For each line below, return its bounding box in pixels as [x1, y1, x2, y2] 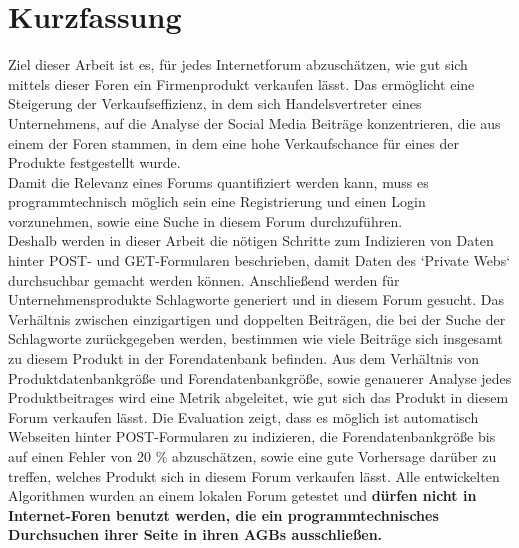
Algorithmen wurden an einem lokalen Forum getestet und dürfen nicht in [8, 485, 477, 506]
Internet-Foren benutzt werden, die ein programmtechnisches [8, 504, 439, 525]
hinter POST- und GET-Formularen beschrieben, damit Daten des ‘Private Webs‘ [8, 250, 511, 271]
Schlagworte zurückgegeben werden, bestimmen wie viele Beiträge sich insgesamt [8, 328, 503, 349]
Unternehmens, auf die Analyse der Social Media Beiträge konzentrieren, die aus [8, 112, 501, 133]
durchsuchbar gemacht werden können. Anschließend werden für [8, 269, 400, 290]
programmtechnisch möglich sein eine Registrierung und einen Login [8, 191, 426, 212]
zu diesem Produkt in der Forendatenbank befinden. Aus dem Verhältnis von [8, 348, 480, 369]
